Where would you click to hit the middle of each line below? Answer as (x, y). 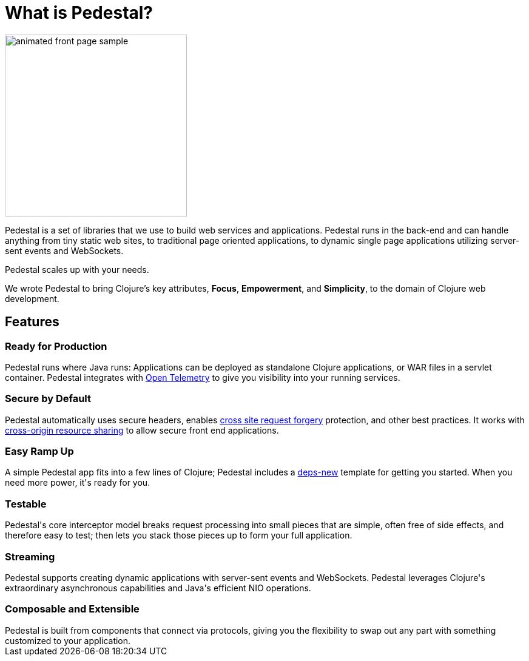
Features (32, 322)
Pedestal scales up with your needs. (77, 269)
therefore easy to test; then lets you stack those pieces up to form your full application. (179, 535)
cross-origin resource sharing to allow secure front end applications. (142, 430)
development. (32, 298)
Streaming (30, 556)
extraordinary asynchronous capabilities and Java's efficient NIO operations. (158, 588)
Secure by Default (48, 399)
